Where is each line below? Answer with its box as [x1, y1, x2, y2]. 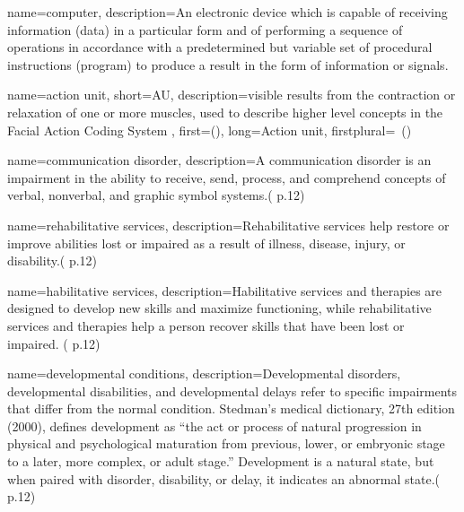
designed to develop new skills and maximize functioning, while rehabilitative [7, 299, 432, 317]
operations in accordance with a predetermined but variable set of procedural [7, 38, 433, 56]
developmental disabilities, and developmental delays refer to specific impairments [7, 381, 457, 400]
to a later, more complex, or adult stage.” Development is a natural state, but [7, 452, 434, 471]
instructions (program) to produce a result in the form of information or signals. [7, 55, 449, 74]
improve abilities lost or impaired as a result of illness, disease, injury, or [7, 233, 406, 252]
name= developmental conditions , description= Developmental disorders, [7, 364, 401, 383]
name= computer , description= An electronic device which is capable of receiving [7, 3, 448, 21]
